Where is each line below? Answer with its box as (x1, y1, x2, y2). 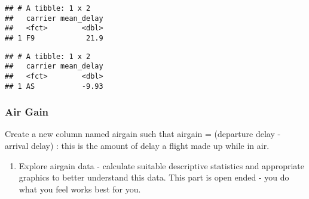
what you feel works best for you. (19, 182, 141, 195)
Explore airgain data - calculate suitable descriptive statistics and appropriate (19, 159, 304, 172)
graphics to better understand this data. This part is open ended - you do (19, 171, 289, 184)
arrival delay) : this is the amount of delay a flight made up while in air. (5, 139, 270, 152)
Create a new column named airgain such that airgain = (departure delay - (5, 128, 281, 140)
